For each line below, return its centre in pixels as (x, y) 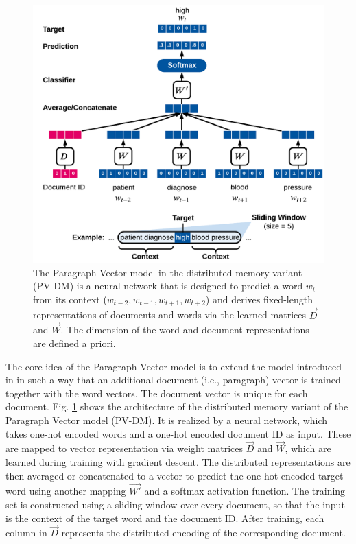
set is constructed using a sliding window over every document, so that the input (175, 504)
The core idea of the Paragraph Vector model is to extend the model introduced (174, 366)
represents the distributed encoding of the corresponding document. (203, 533)
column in (26, 533)
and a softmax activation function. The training (245, 491)
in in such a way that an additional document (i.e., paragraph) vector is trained (173, 380)
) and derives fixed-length (259, 299)
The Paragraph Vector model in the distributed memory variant (168, 272)
